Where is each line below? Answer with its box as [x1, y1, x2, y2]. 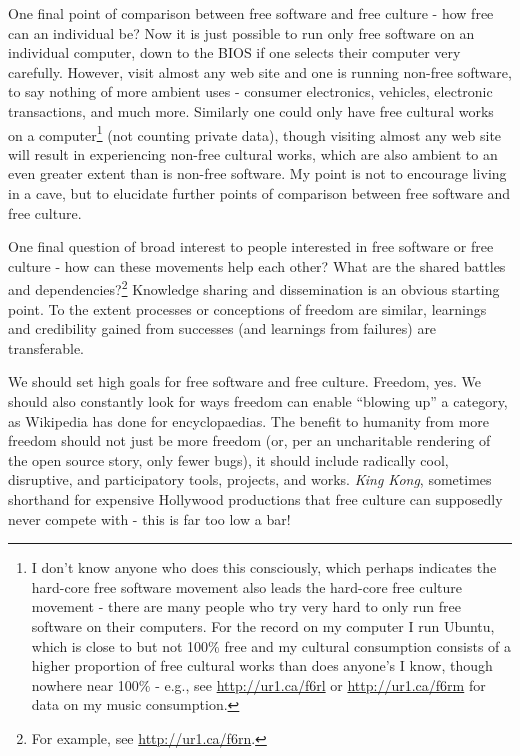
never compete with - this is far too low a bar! [8, 508, 291, 529]
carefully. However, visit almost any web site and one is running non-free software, [8, 61, 512, 82]
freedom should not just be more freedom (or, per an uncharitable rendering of [8, 430, 491, 451]
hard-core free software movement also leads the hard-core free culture [31, 576, 463, 597]
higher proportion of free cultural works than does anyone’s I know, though [31, 655, 493, 676]
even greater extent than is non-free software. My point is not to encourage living [8, 163, 507, 184]
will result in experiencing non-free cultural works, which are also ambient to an [8, 143, 498, 164]
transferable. [8, 337, 85, 358]
